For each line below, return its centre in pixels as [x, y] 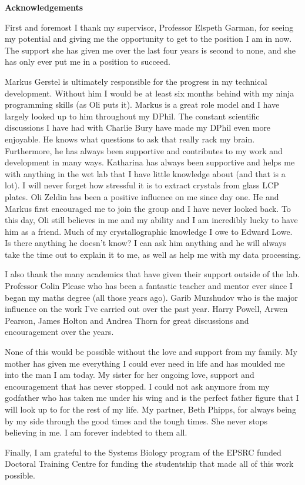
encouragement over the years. [59, 332]
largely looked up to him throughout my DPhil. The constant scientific [132, 116]
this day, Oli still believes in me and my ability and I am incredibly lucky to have [151, 220]
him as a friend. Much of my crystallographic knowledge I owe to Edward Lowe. [149, 231]
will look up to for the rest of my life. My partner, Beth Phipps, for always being [150, 409]
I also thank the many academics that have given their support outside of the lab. [152, 274]
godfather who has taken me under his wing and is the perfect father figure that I [152, 398]
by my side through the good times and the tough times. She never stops [136, 421]
